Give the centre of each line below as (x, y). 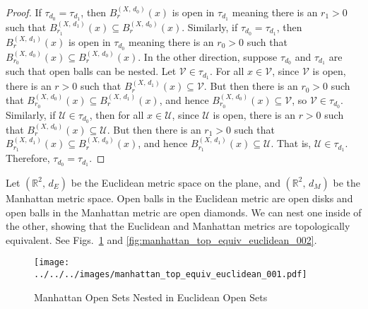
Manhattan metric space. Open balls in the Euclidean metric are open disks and (179, 198)
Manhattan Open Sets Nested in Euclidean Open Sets (151, 297)
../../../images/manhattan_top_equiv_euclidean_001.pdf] (171, 274)
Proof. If (24, 12)
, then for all (117, 114)
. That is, (291, 143)
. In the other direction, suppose (208, 56)
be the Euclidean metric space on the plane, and (176, 182)
